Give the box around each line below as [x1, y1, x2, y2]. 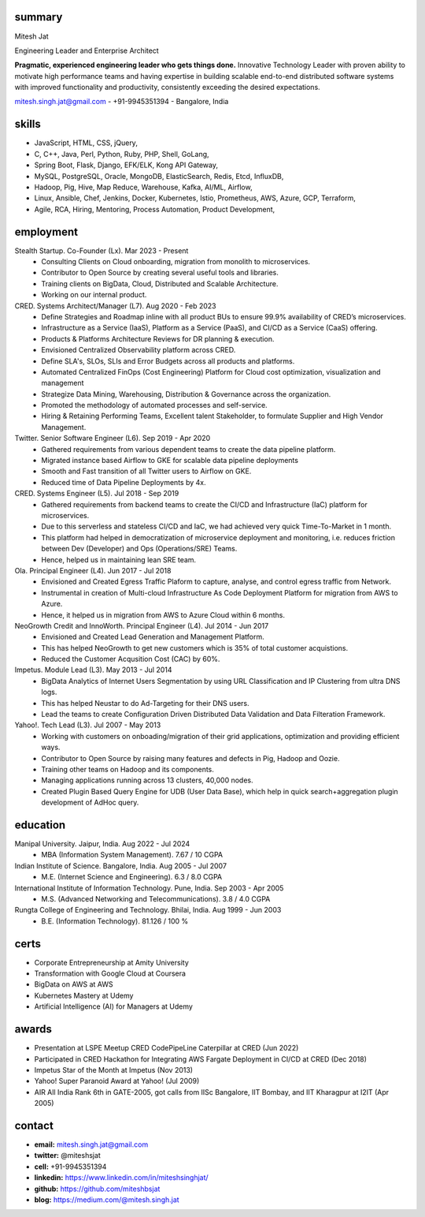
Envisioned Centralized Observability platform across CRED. [41, 345, 236, 355]
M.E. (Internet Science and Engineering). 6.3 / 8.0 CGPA [41, 872, 223, 882]
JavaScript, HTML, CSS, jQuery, [34, 138, 138, 147]
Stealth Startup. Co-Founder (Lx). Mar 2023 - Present [14, 245, 189, 256]
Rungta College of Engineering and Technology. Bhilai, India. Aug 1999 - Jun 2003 [14, 905, 282, 915]
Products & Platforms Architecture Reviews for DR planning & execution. [41, 334, 275, 343]
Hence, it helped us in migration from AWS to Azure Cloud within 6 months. [41, 610, 286, 619]
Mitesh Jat [14, 32, 49, 41]
